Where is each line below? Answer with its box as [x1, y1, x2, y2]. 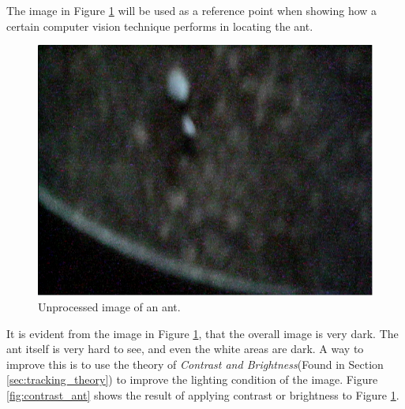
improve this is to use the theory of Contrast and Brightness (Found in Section [6, 355, 384, 372]
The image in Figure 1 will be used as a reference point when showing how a [6, 2, 377, 18]
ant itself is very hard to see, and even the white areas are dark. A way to [6, 340, 364, 357]
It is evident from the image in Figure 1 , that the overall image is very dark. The [6, 325, 399, 341]
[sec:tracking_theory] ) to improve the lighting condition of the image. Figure [6, 371, 378, 388]
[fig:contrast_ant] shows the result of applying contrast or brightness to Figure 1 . [6, 386, 399, 403]
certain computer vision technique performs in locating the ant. [6, 17, 313, 34]
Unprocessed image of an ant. [38, 298, 181, 314]
